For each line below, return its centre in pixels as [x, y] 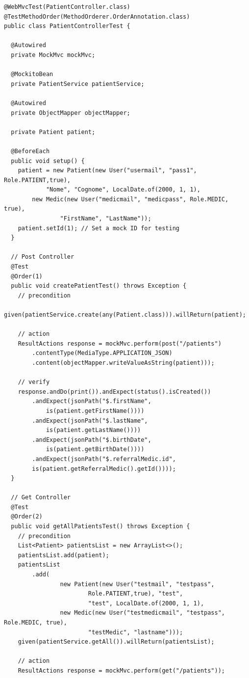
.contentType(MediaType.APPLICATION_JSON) [102, 353]
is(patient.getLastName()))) [93, 430]
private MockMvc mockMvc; [53, 55]
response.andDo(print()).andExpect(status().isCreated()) [114, 392]
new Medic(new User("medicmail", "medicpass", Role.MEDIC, [130, 199]
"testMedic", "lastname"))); [136, 632]
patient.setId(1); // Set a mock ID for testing [99, 228]
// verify [34, 382]
